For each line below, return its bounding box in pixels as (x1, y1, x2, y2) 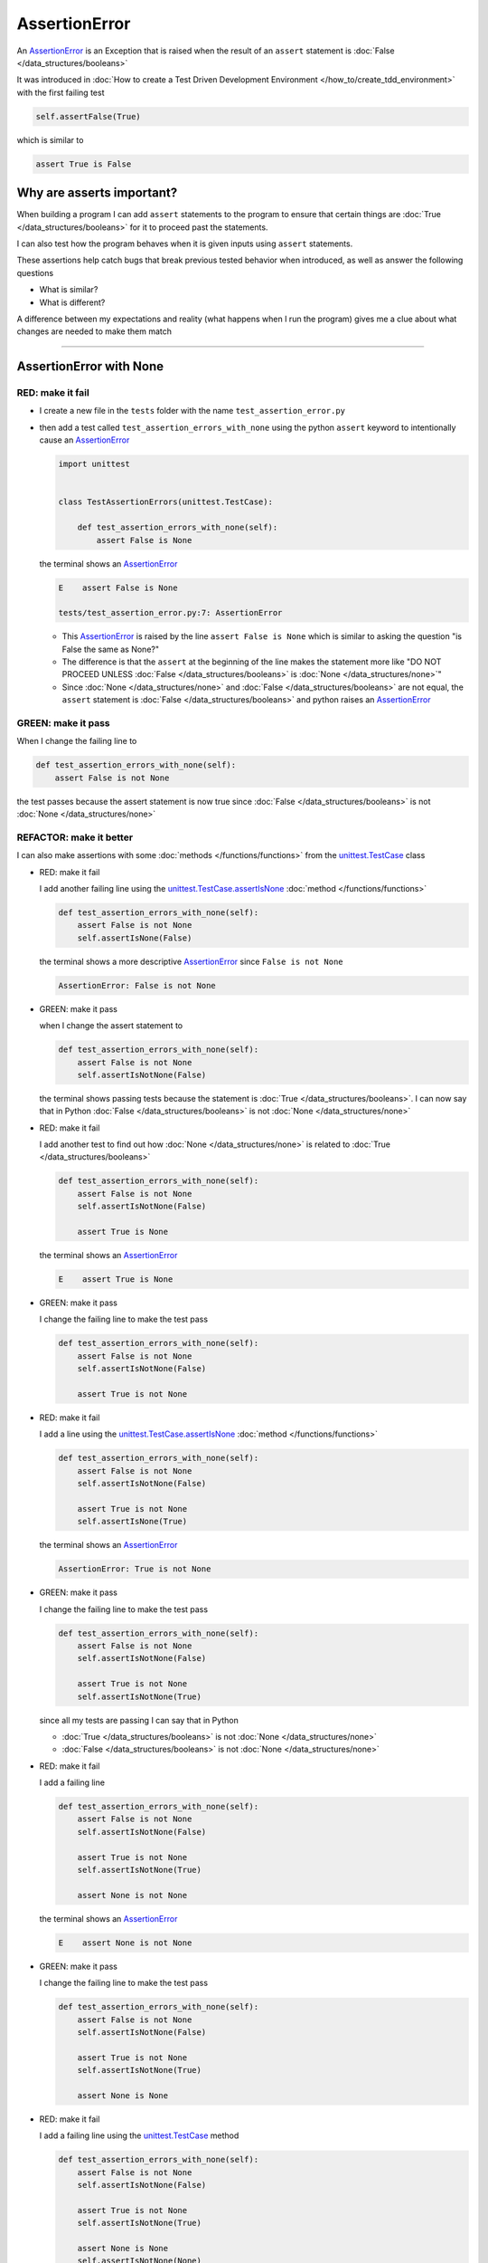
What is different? (39, 297, 106, 308)
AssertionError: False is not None (58, 980, 216, 990)
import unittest (58, 459, 131, 470)
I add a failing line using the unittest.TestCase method (39, 2130, 239, 2141)
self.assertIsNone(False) (77, 932, 192, 943)
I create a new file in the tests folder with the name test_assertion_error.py (39, 406, 346, 416)
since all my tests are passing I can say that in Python (39, 1714, 239, 1725)
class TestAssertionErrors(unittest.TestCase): (58, 497, 273, 507)
